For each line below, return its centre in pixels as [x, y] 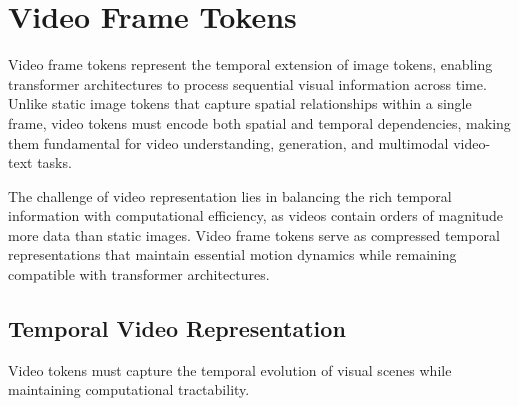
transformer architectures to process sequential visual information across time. [247, 83]
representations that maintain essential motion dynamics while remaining [232, 254]
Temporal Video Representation [177, 328]
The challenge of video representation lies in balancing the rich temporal [230, 195]
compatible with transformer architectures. [139, 274]
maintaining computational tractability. [129, 389]
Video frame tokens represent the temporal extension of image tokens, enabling [250, 64]
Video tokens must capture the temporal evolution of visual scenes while [230, 369]
